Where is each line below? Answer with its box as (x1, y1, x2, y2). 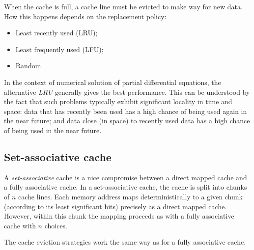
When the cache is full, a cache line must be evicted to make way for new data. (4, 1, 243, 11)
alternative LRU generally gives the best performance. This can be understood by (4, 86, 250, 97)
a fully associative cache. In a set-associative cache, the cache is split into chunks (4, 182, 247, 192)
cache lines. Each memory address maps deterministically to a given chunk (18, 191, 243, 201)
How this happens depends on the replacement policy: (4, 11, 167, 21)
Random (15, 60, 41, 71)
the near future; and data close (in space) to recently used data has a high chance (4, 115, 250, 126)
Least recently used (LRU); (15, 28, 98, 38)
